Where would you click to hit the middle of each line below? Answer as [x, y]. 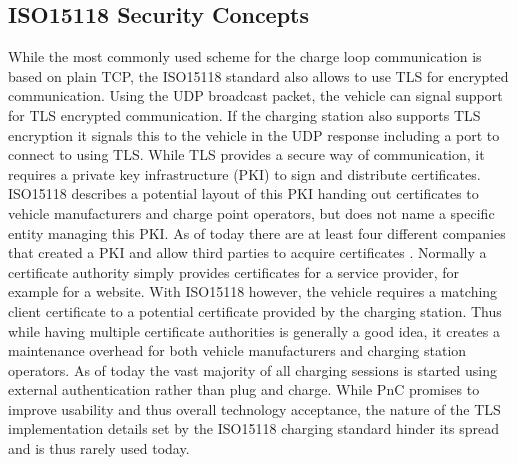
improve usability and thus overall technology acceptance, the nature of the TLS [254, 408]
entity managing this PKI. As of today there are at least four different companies [257, 232]
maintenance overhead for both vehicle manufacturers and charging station [237, 350]
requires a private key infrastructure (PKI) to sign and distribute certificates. [244, 173]
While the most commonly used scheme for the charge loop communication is [245, 56]
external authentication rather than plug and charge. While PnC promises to [244, 389]
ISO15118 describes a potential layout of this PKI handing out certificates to [243, 193]
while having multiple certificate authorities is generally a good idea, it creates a [254, 330]
